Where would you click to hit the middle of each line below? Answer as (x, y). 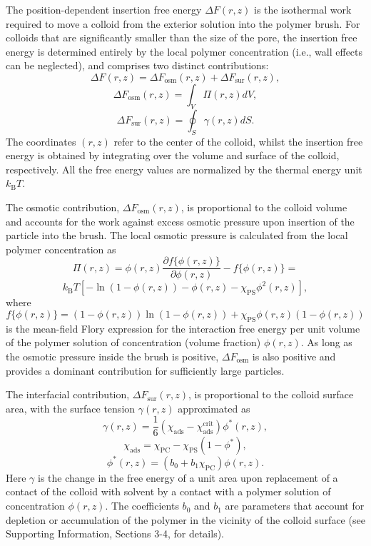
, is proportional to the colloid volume (264, 207)
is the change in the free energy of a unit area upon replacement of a (188, 477)
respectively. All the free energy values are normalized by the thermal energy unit (184, 169)
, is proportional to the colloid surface (271, 394)
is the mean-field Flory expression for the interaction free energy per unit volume (183, 328)
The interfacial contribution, (68, 394)
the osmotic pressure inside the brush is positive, (112, 356)
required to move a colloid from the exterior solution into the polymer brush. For (183, 23)
